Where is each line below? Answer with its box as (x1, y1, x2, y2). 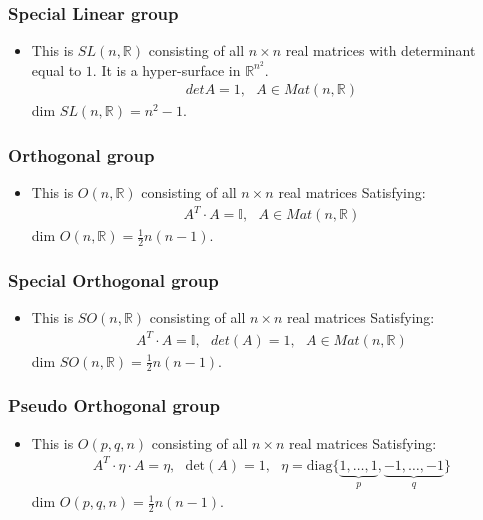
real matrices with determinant (285, 40, 476, 61)
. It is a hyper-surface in (92, 59, 241, 80)
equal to (31, 59, 82, 80)
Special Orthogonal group (8, 268, 219, 293)
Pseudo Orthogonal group (8, 393, 220, 418)
